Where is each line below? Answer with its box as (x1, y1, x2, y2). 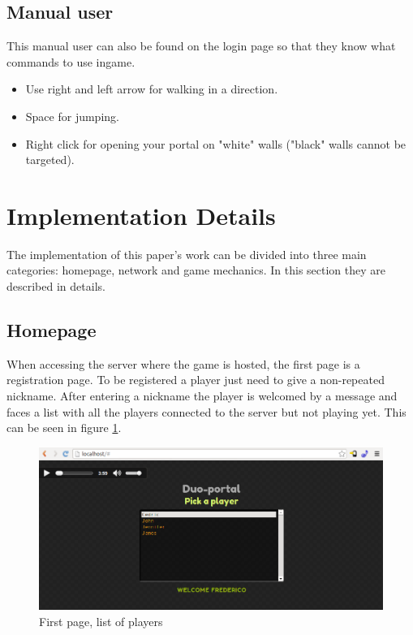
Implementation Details (6, 198, 276, 231)
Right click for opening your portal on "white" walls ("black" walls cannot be (25, 135, 407, 152)
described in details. (6, 278, 105, 295)
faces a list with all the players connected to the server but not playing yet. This (6, 403, 407, 420)
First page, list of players (39, 612, 163, 629)
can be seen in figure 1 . (6, 419, 122, 436)
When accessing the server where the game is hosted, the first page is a (6, 355, 360, 372)
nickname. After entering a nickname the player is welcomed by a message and (6, 387, 398, 404)
